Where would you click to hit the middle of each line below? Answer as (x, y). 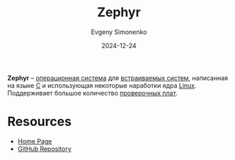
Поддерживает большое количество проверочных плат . (93, 93)
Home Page (35, 141)
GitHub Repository (45, 149)
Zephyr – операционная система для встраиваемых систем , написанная (118, 78)
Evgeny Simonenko (119, 32)
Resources (40, 122)
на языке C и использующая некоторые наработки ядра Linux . (102, 85)
